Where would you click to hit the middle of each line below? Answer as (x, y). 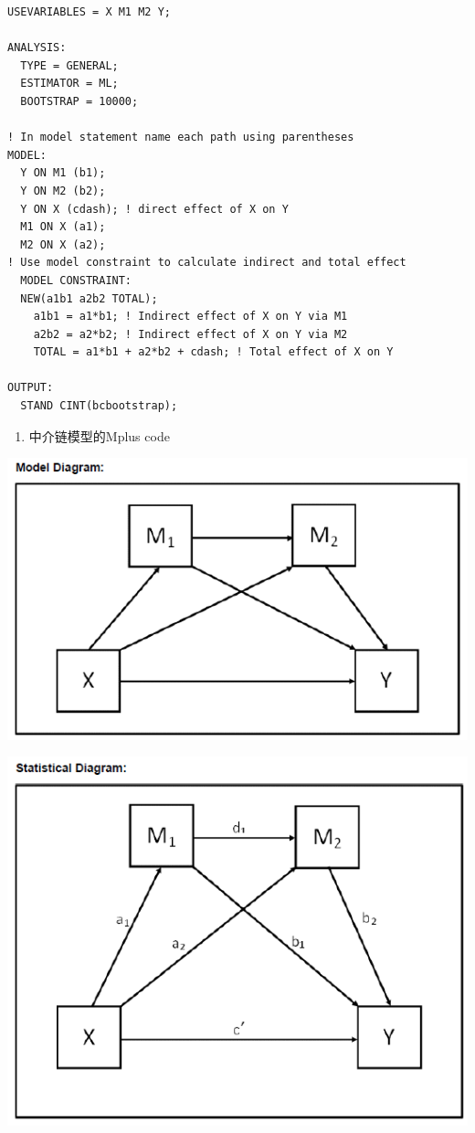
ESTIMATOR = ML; (69, 84)
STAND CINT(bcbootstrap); (99, 406)
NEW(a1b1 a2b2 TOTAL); (89, 298)
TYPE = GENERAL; (69, 65)
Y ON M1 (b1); (63, 173)
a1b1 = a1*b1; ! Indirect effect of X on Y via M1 (190, 317)
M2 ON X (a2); (63, 244)
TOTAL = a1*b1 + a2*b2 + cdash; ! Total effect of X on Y (213, 352)
